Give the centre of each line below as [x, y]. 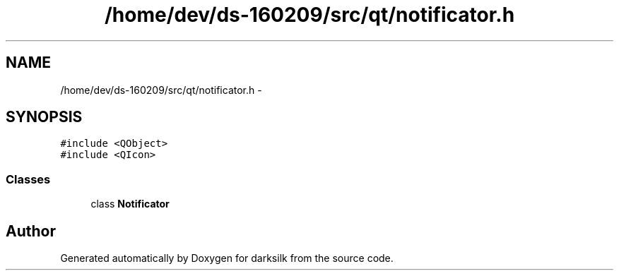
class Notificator [130, 204]
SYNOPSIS [44, 117]
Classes [28, 179]
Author [31, 231]
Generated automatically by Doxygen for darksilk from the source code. [227, 258]
